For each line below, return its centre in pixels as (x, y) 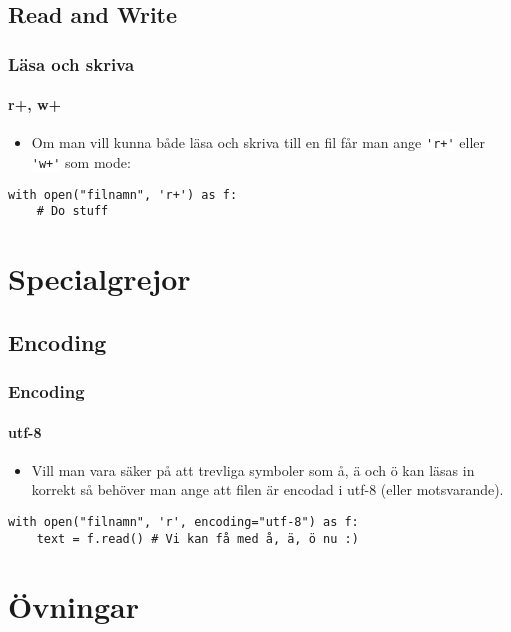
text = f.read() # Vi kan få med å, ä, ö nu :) (197, 538)
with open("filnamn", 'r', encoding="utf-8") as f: (183, 522)
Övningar (73, 605)
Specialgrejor (99, 278)
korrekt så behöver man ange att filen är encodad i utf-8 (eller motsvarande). (267, 489)
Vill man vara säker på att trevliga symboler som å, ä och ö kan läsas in (253, 469)
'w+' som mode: (81, 162)
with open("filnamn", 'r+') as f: (123, 194)
